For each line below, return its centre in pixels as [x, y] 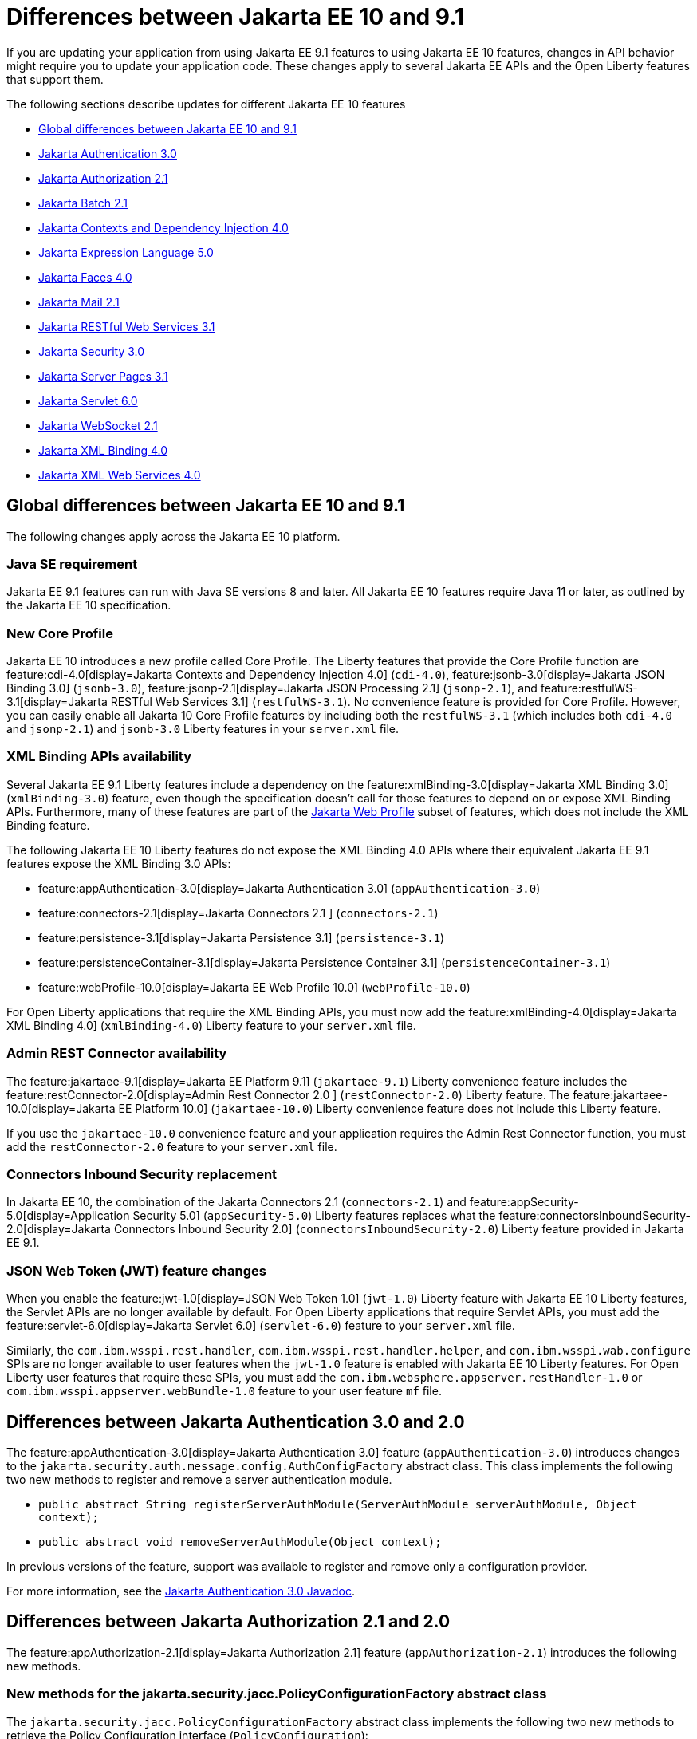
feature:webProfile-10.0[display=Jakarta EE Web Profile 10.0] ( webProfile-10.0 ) [254, 987]
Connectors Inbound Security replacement [142, 1174]
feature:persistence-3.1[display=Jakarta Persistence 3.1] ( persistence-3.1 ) [242, 937]
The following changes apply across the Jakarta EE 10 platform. [173, 536]
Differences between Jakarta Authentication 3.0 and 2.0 [236, 1422]
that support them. [55, 79]
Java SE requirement [72, 564]
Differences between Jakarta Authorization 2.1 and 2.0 [228, 1622]
